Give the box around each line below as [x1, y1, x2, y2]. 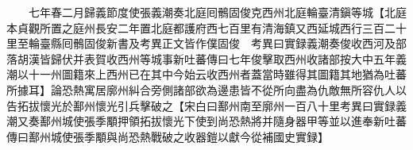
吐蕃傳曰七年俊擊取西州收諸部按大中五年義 [183, 50, 407, 67]
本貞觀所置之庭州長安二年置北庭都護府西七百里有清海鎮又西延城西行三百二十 [6, 19, 407, 36]
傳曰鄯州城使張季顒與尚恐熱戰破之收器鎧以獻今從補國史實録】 [6, 128, 323, 144]
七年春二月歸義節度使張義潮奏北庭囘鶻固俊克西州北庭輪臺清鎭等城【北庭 [28, 4, 407, 20]
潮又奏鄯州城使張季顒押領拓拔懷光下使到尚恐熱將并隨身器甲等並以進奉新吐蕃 [6, 113, 407, 129]
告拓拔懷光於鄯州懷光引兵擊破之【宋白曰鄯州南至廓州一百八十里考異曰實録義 [6, 97, 407, 113]
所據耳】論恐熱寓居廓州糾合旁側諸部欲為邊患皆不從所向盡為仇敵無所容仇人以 [6, 81, 407, 98]
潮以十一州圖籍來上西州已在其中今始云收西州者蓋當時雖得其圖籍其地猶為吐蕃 [6, 66, 407, 83]
